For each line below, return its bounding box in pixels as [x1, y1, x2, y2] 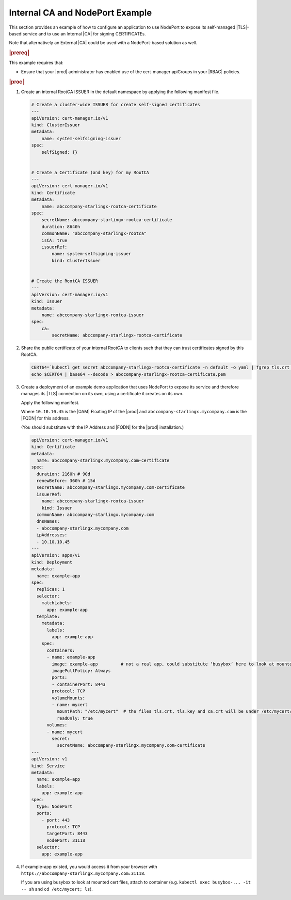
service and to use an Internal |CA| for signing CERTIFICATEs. [22, 31, 146, 36]
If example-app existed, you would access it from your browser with [21, 864, 158, 869]
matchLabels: [41, 600, 73, 606]
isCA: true [41, 238, 67, 243]
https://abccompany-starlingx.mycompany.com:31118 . [21, 870, 145, 876]
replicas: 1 [36, 587, 65, 592]
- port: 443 [41, 817, 70, 823]
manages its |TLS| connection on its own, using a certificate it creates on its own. [21, 391, 184, 397]
